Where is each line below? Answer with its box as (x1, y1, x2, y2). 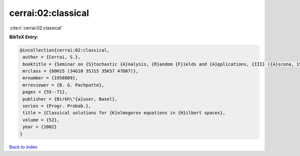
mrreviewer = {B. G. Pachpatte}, (22, 82, 104, 88)
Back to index (9, 144, 37, 150)
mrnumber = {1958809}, (22, 75, 78, 81)
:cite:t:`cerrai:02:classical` (9, 25, 63, 31)
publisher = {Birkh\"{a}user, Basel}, (22, 96, 117, 102)
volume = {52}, (22, 117, 60, 123)
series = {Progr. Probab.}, (22, 103, 91, 109)
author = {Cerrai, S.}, (22, 54, 81, 60)
